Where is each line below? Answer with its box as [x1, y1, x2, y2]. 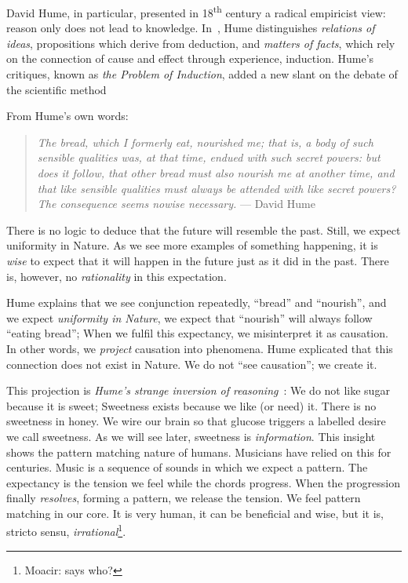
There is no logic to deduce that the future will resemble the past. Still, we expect [6, 221, 401, 238]
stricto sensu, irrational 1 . [6, 521, 126, 540]
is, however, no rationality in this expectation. [6, 268, 227, 284]
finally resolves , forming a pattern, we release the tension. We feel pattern [6, 490, 361, 506]
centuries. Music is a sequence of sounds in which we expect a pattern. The [6, 459, 368, 476]
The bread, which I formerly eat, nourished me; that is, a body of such [37, 133, 373, 150]
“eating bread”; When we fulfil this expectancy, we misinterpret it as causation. [6, 325, 388, 341]
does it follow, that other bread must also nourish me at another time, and [37, 165, 395, 180]
